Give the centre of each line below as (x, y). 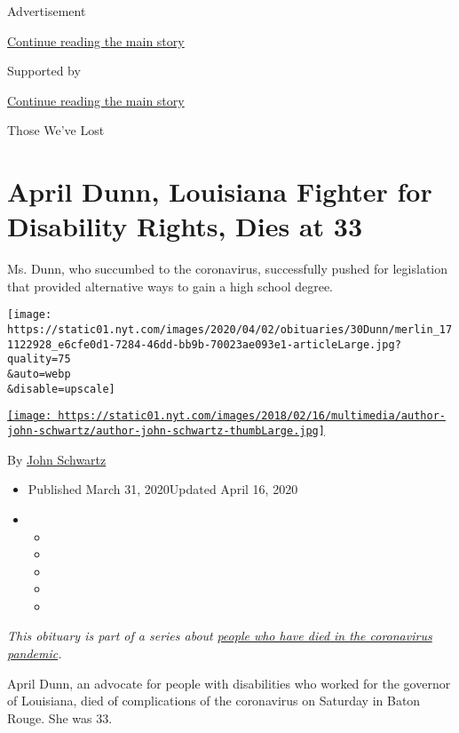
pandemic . (35, 653)
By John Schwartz (57, 459)
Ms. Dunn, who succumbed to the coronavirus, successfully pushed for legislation (228, 269)
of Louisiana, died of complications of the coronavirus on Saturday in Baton (214, 701)
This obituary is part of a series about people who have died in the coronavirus (220, 636)
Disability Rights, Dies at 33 (185, 226)
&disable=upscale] (61, 389)
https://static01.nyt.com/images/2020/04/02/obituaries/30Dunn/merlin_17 (230, 330)
